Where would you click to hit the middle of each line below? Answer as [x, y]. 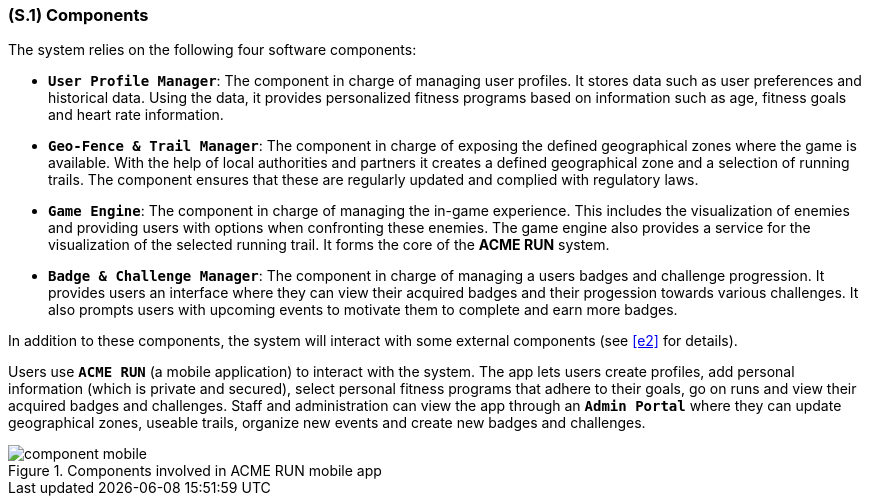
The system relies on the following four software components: [212, 50]
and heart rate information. [136, 115]
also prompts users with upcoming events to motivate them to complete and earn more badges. [363, 310]
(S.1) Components [78, 15]
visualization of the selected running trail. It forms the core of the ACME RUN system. [329, 245]
